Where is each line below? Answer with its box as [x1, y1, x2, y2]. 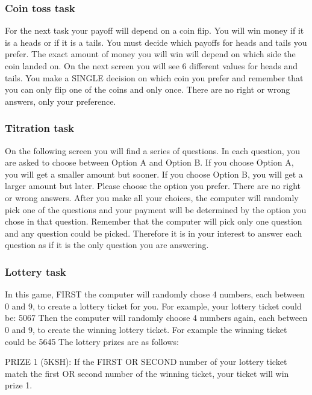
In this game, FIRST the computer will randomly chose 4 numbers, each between [5, 288, 305, 300]
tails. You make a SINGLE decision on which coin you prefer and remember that [5, 71, 304, 84]
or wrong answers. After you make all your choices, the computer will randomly [5, 191, 299, 204]
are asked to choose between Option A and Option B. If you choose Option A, [5, 156, 294, 169]
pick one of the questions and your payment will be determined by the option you [5, 203, 307, 216]
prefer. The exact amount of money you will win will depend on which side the [5, 48, 296, 60]
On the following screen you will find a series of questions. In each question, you [5, 144, 301, 157]
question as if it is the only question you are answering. [5, 238, 209, 251]
